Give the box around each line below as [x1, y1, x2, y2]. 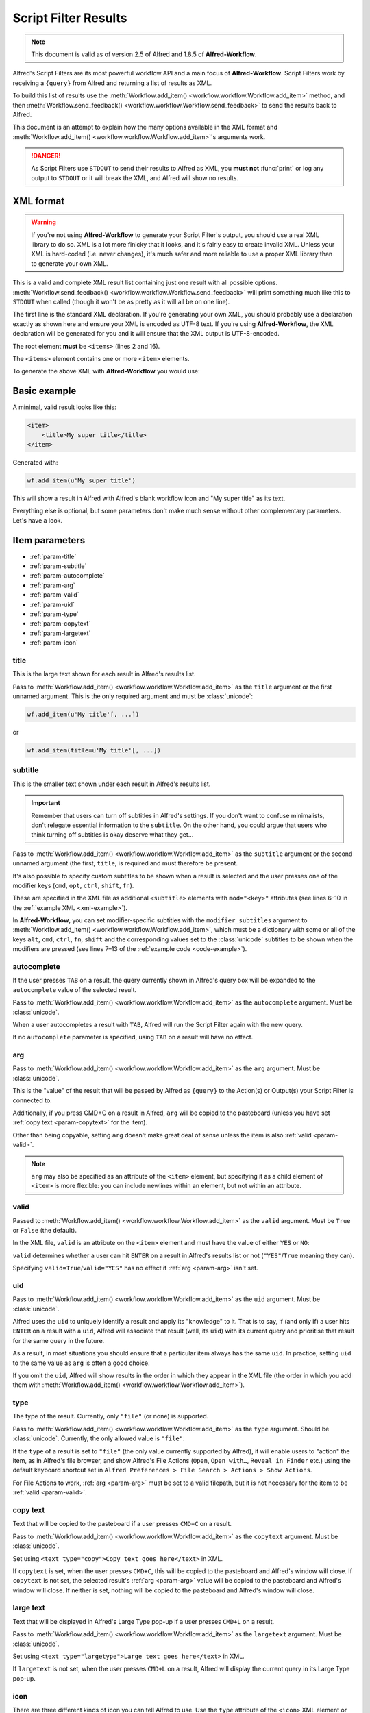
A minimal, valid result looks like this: [12, 403, 116, 411]
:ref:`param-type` [29, 610, 79, 618]
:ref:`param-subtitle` [29, 562, 87, 570]
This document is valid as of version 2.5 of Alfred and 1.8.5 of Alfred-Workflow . [31, 50, 257, 58]
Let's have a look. [12, 516, 63, 524]
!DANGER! [31, 151, 61, 160]
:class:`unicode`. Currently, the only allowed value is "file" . [12, 1434, 185, 1442]
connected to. [12, 1096, 53, 1105]
